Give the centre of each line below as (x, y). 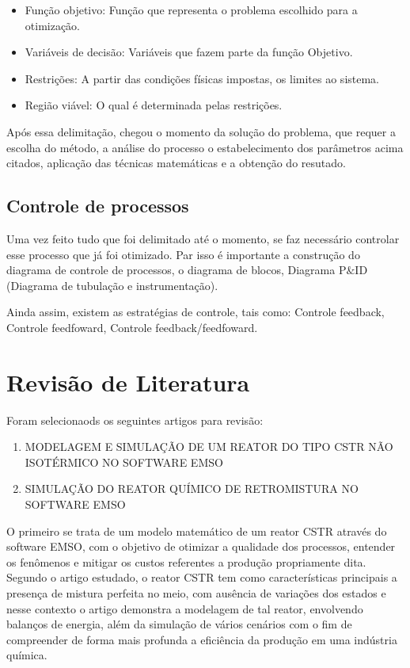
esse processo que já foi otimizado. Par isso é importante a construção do (183, 254)
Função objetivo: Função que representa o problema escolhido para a (191, 10)
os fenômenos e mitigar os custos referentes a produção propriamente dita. (186, 561)
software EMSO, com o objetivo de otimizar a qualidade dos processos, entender (201, 546)
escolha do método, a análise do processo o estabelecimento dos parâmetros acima (205, 147)
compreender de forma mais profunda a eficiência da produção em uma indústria (202, 639)
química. (27, 655)
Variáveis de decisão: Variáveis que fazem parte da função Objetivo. (189, 52)
